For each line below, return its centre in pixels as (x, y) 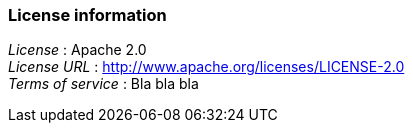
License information (87, 15)
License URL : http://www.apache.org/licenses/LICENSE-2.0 (206, 67)
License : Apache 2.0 (77, 50)
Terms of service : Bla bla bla (103, 84)
